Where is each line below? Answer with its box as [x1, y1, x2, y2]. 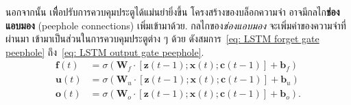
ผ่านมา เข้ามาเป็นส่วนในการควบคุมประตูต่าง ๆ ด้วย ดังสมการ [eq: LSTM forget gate [5, 31, 319, 46]
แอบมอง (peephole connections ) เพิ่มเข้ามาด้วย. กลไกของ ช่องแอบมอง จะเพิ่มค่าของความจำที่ [5, 18, 346, 32]
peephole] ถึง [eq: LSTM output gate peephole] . [5, 44, 204, 59]
